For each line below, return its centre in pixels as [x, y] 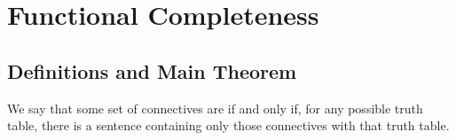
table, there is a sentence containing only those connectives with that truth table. [228, 125]
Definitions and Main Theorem [152, 70]
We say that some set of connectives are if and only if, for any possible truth [215, 108]
